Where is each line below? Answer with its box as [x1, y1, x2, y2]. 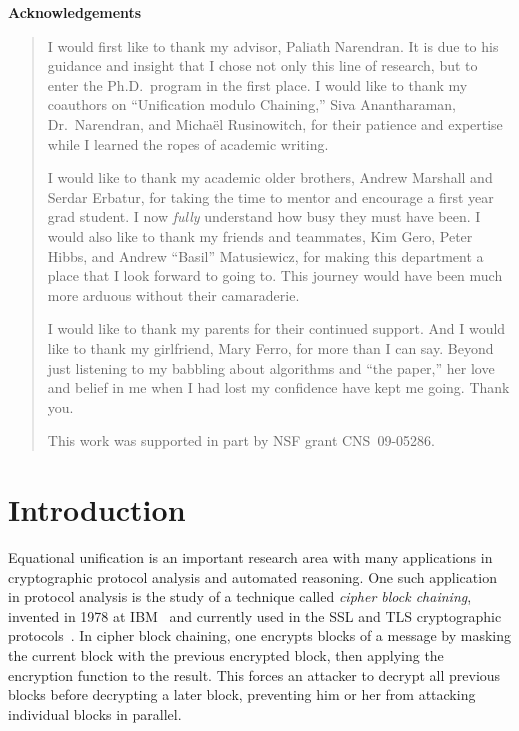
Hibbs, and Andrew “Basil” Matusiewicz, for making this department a [47, 245, 484, 266]
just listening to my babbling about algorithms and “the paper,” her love [47, 357, 495, 378]
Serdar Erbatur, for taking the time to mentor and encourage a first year [47, 186, 494, 207]
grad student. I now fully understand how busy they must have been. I [47, 206, 481, 227]
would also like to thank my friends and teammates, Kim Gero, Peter [47, 225, 473, 246]
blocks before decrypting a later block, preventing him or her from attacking [8, 684, 476, 705]
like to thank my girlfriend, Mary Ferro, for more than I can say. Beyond [47, 337, 494, 358]
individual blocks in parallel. [8, 703, 182, 724]
